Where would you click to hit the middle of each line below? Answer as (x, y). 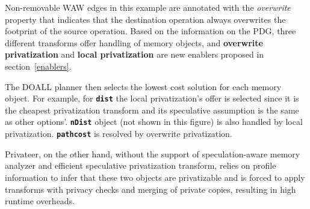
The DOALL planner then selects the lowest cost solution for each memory (143, 86)
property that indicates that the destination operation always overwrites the (145, 19)
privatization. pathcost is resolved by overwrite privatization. (119, 134)
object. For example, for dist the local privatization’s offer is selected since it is (152, 98)
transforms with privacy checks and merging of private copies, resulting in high (150, 189)
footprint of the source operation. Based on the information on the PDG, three (150, 31)
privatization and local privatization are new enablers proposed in (135, 54)
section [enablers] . (38, 66)
